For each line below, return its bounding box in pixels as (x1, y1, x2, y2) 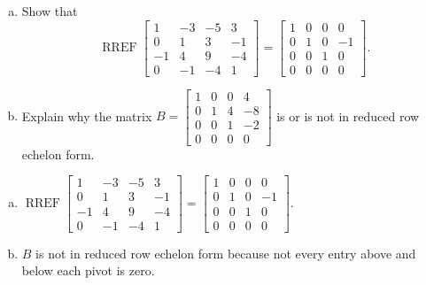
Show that (21, 2, 78, 19)
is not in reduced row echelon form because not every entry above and (35, 243, 416, 262)
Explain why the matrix (21, 106, 152, 125)
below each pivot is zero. (21, 261, 155, 280)
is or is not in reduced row (276, 106, 420, 125)
